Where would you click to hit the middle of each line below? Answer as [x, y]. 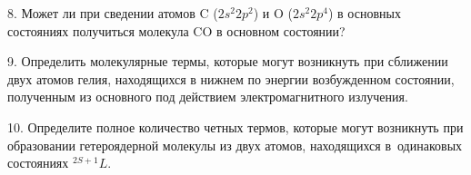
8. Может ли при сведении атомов [101, 13]
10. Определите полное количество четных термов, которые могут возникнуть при [235, 126]
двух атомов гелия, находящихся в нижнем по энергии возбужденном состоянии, [231, 78]
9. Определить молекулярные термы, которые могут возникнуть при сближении [228, 61]
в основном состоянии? [281, 30]
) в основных [364, 13]
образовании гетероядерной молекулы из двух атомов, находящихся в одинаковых [235, 145]
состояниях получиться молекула [98, 30]
